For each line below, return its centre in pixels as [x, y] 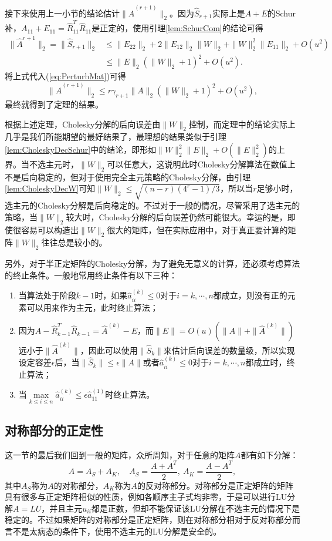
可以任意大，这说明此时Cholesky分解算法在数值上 [201, 164]
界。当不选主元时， [42, 164]
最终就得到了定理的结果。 [54, 104]
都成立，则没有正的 [250, 295]
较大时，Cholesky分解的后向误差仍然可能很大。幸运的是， [177, 216]
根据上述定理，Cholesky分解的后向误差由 [83, 124]
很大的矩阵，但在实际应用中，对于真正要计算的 [197, 229]
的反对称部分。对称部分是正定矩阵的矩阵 [215, 485]
